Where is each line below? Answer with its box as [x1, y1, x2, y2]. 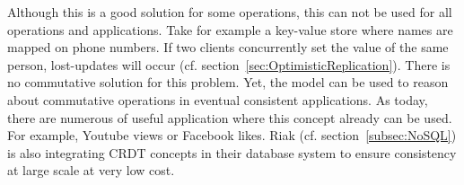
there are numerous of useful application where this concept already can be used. [7, 108, 452, 127]
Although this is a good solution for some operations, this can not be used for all [7, 3, 452, 21]
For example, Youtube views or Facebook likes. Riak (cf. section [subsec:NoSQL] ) [7, 126, 457, 145]
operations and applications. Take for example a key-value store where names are [7, 20, 453, 39]
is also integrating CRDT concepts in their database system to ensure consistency [7, 143, 457, 162]
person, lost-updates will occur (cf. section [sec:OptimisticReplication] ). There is [7, 55, 451, 74]
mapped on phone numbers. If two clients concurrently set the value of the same [7, 38, 449, 57]
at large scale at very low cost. [7, 161, 175, 180]
